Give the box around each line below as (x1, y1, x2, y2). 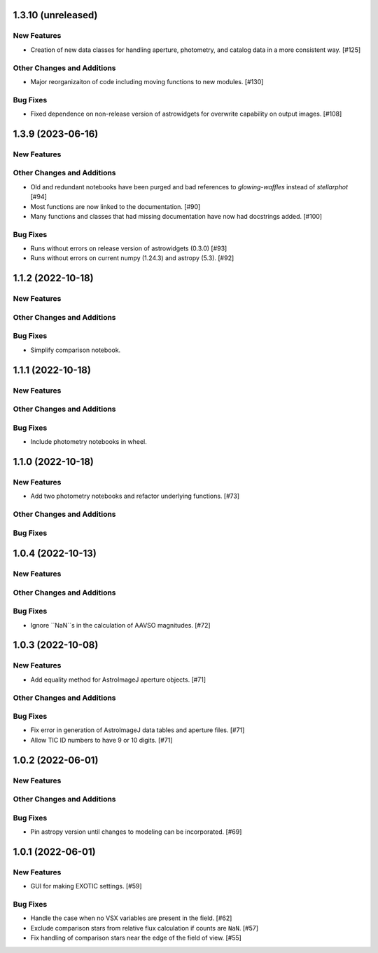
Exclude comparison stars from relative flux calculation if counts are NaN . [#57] (30, 924, 259, 932)
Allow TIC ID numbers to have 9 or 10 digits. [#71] (30, 736, 173, 744)
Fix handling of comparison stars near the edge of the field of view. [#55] (30, 933, 241, 942)
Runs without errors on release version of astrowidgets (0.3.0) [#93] (30, 244, 227, 252)
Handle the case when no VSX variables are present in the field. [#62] (30, 914, 232, 922)
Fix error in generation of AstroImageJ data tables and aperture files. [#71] (30, 726, 245, 734)
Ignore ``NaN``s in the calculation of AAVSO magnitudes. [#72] (30, 621, 211, 629)
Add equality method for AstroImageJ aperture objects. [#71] (30, 675, 206, 684)
